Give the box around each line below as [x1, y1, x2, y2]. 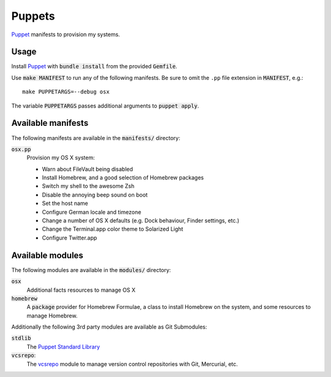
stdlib [11, 335, 31, 342]
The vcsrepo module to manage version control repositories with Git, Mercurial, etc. [26, 360, 238, 368]
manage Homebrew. [26, 312, 78, 319]
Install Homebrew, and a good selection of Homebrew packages [42, 174, 204, 181]
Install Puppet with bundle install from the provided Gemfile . [11, 63, 178, 70]
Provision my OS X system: [26, 154, 95, 161]
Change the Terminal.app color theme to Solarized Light [42, 225, 183, 233]
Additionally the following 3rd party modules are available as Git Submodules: [11, 323, 208, 331]
